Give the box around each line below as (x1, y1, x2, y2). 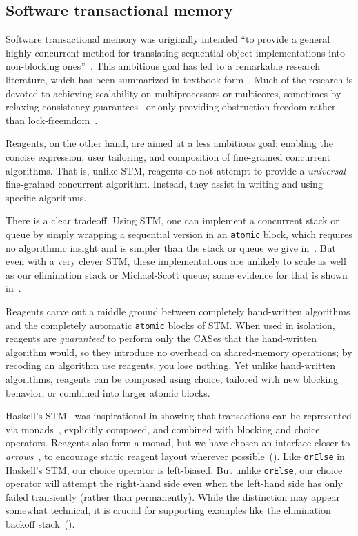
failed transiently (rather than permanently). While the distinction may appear (6, 489, 340, 504)
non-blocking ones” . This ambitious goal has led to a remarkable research (6, 59, 320, 73)
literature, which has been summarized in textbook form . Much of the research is (6, 72, 353, 86)
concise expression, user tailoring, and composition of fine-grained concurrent (6, 149, 331, 163)
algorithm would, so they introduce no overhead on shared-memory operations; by (6, 344, 352, 359)
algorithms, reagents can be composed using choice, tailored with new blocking (6, 371, 339, 386)
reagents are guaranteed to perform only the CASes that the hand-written (6, 331, 317, 346)
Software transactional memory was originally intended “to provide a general (6, 32, 330, 46)
